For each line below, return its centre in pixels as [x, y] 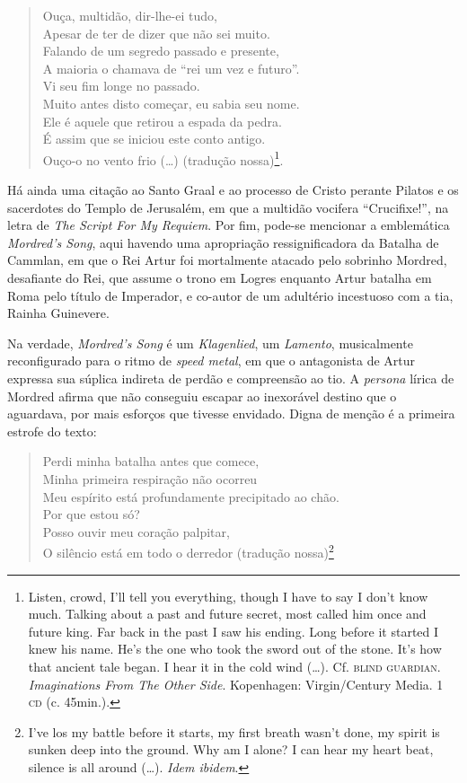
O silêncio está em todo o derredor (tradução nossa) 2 [188, 551]
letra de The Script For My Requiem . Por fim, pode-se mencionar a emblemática [229, 225]
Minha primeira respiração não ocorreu [150, 478]
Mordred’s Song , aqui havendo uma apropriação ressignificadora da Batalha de [223, 242]
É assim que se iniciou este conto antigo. [154, 139]
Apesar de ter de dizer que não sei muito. [156, 33]
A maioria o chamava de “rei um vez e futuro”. [171, 68]
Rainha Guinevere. [58, 313]
